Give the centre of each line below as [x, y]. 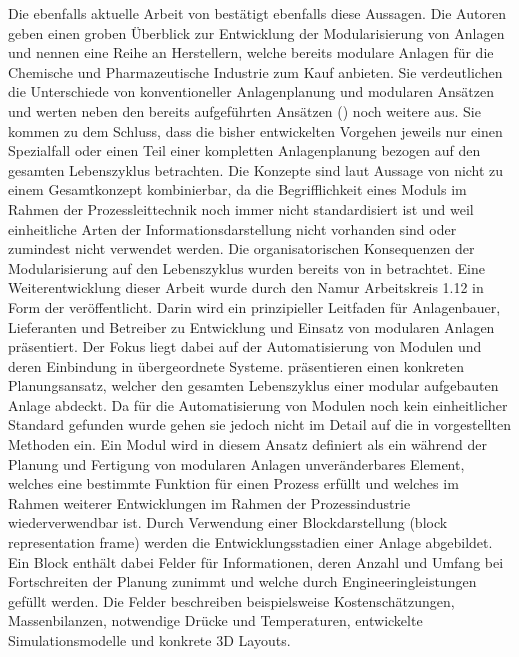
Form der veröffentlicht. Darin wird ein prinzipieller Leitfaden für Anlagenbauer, [254, 306]
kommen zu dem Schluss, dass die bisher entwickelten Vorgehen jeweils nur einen [255, 130]
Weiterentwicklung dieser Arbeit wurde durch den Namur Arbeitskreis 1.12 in [246, 287]
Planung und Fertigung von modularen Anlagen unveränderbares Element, [236, 463]
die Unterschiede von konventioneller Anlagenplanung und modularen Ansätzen [251, 91]
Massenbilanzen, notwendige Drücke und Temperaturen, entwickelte [215, 620]
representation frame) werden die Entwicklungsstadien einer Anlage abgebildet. [250, 542]
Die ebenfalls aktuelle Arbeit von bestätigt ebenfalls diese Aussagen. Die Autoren [257, 13]
